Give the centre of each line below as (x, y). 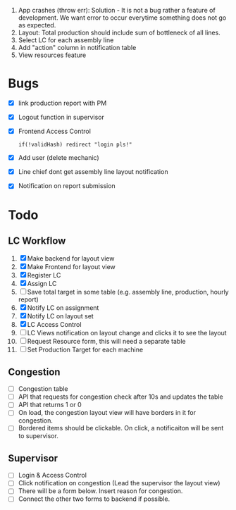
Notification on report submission (67, 186)
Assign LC (42, 284)
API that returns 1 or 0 (50, 405)
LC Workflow (37, 241)
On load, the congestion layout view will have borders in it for (107, 413)
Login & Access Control (52, 475)
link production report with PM (62, 103)
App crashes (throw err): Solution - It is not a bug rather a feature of (117, 10)
